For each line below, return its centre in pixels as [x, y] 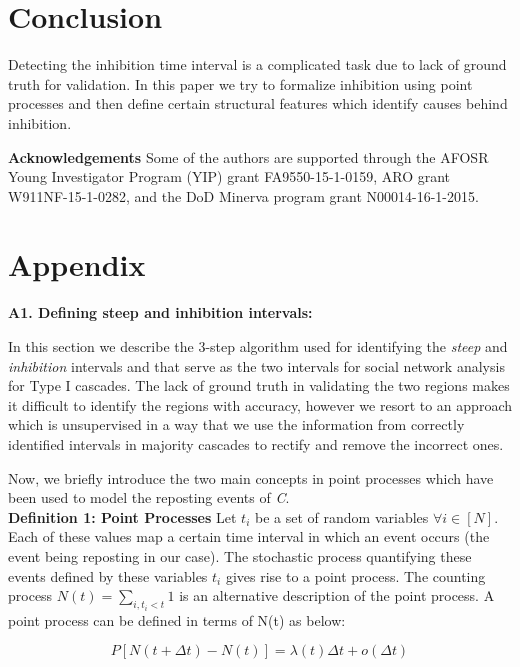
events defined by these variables [108, 575]
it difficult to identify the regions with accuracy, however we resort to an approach [260, 404]
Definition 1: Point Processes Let [122, 516]
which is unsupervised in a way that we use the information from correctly [236, 424]
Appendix [77, 264]
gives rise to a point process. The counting [355, 575]
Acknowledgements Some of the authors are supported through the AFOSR [248, 156]
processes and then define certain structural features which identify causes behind [258, 103]
